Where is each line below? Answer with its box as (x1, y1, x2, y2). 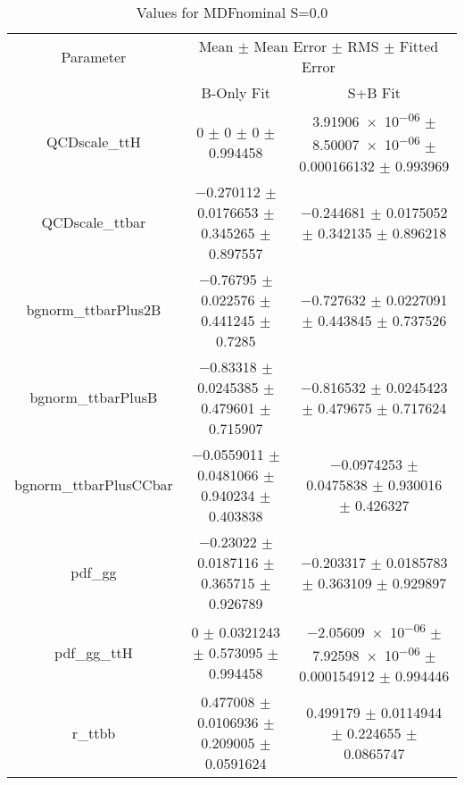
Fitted (399, 36, 439, 56)
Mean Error (253, 36, 327, 56)
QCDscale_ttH (46, 131, 141, 153)
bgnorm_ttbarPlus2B (26, 299, 162, 321)
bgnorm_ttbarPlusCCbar (14, 474, 173, 496)
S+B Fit (347, 82, 401, 103)
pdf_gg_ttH (54, 641, 133, 663)
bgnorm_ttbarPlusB (29, 387, 158, 408)
